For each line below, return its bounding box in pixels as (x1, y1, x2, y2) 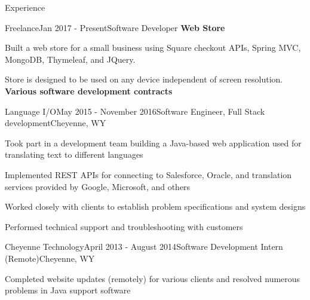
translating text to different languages (5, 148, 143, 161)
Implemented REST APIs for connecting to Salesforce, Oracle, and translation (5, 168, 292, 180)
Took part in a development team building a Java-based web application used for (5, 136, 302, 149)
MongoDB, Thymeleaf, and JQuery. (5, 53, 136, 65)
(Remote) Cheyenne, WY (5, 252, 95, 264)
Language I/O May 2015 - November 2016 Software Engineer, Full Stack (5, 105, 265, 117)
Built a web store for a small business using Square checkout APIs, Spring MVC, (5, 41, 301, 54)
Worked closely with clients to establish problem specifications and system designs (5, 200, 306, 213)
